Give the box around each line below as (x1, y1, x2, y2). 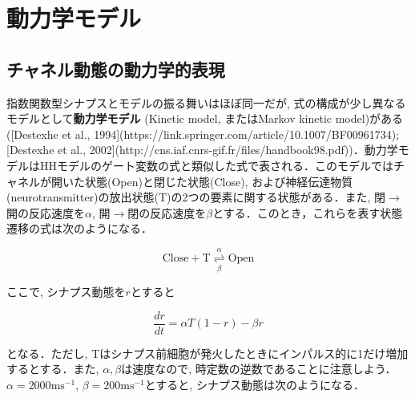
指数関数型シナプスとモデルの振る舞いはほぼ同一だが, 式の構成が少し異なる (6, 94, 406, 111)
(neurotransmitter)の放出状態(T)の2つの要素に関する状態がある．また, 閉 (6, 189, 386, 205)
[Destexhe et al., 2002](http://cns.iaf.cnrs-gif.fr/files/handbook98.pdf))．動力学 (6, 141, 398, 158)
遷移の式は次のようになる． (6, 220, 152, 237)
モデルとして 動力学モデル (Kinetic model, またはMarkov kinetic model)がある (6, 110, 404, 127)
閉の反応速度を (127, 204, 207, 221)
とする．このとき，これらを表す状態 (212, 204, 403, 221)
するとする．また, (6, 360, 99, 377)
